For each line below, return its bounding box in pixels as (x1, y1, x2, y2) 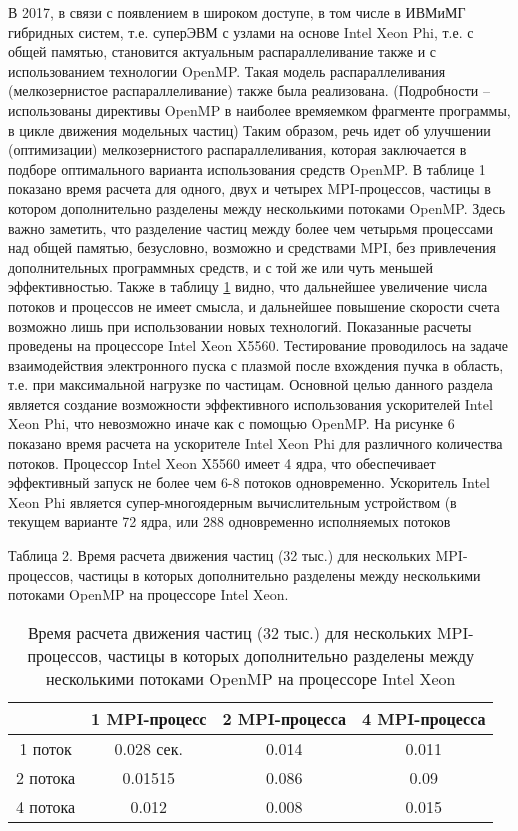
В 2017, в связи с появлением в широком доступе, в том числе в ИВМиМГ (8, 2, 466, 22)
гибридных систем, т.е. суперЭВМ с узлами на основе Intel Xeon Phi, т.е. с (8, 21, 474, 42)
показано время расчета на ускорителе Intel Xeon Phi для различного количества (8, 433, 503, 454)
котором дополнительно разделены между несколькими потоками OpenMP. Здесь (8, 197, 506, 218)
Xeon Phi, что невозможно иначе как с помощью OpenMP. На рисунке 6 (8, 413, 455, 434)
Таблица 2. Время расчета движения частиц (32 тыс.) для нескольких (8, 545, 431, 566)
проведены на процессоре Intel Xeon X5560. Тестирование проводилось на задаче (8, 335, 508, 356)
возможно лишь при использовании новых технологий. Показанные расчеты (8, 315, 472, 336)
